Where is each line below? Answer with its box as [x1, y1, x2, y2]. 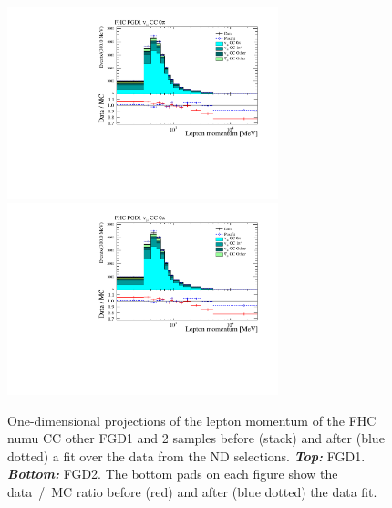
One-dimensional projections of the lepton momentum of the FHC [7, 410, 377, 429]
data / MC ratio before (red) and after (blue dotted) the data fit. [7, 482, 377, 502]
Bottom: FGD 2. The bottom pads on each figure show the [7, 464, 338, 483]
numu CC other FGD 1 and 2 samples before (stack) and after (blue [7, 429, 385, 448]
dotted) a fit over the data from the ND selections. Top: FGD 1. [7, 446, 366, 465]
